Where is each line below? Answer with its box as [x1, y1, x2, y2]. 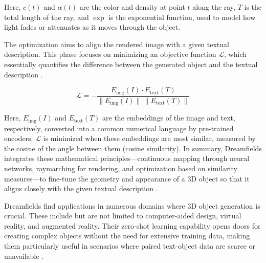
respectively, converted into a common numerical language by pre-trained [4, 123, 234, 133]
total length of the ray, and [4, 11, 89, 22]
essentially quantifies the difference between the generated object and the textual [4, 58, 258, 69]
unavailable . [4, 250, 44, 261]
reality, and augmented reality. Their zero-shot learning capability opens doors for [4, 220, 261, 231]
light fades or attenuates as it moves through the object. [4, 22, 181, 32]
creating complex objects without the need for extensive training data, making [4, 230, 250, 241]
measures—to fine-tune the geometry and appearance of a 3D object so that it [4, 173, 250, 184]
